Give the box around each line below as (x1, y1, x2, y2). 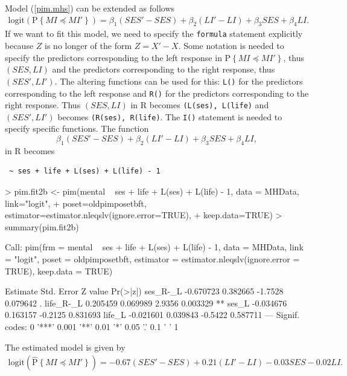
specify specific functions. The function (5, 122, 149, 135)
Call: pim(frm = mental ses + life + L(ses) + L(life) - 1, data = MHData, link (5, 241, 304, 253)
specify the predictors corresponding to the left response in (5, 51, 222, 63)
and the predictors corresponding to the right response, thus (52, 63, 275, 76)
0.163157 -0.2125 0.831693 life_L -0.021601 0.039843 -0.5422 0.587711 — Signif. (5, 308, 300, 321)
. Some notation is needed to (178, 39, 284, 52)
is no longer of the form (45, 39, 132, 52)
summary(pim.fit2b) (5, 220, 79, 233)
